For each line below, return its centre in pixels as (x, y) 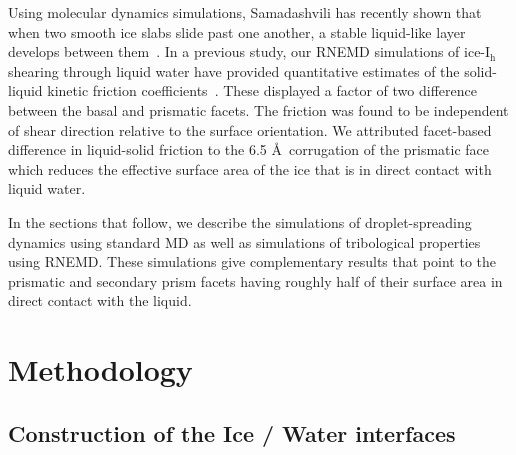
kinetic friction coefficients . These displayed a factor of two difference (262, 90)
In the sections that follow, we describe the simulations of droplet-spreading (240, 221)
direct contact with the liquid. (100, 300)
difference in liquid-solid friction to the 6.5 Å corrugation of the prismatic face (249, 149)
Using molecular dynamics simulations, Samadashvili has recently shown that (245, 12)
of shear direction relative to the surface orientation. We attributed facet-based (250, 129)
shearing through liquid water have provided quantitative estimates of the (234, 70)
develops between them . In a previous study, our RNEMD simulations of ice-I (249, 51)
